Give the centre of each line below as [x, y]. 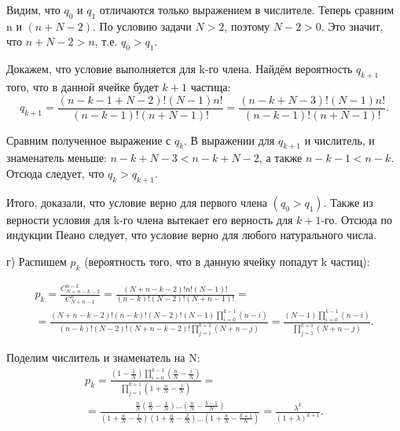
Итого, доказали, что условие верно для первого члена [137, 202]
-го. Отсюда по [356, 219]
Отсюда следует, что [55, 173]
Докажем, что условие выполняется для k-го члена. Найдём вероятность [180, 69]
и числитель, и [339, 140]
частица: [211, 86]
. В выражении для [229, 140]
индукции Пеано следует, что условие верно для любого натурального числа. [191, 235]
